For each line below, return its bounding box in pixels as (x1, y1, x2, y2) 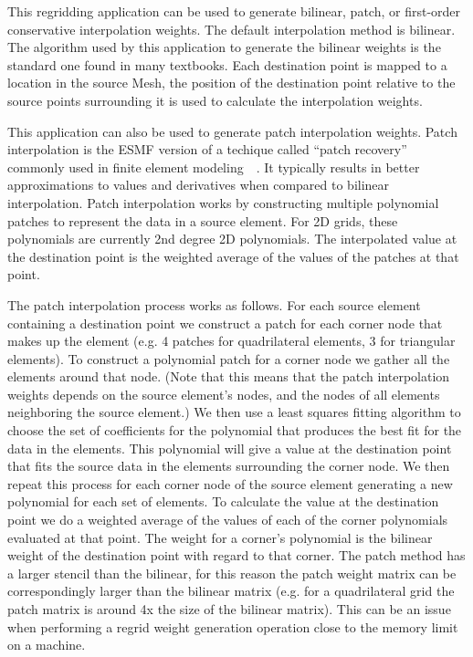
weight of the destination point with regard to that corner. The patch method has (7, 546, 466, 565)
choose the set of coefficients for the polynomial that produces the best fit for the (7, 421, 462, 440)
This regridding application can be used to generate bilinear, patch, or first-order (7, 2, 461, 20)
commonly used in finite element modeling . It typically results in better (7, 157, 420, 176)
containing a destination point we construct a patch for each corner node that (7, 313, 443, 332)
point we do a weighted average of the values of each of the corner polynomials (7, 510, 448, 529)
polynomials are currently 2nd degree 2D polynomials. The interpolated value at (7, 229, 457, 248)
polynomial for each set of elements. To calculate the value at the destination (7, 492, 439, 511)
